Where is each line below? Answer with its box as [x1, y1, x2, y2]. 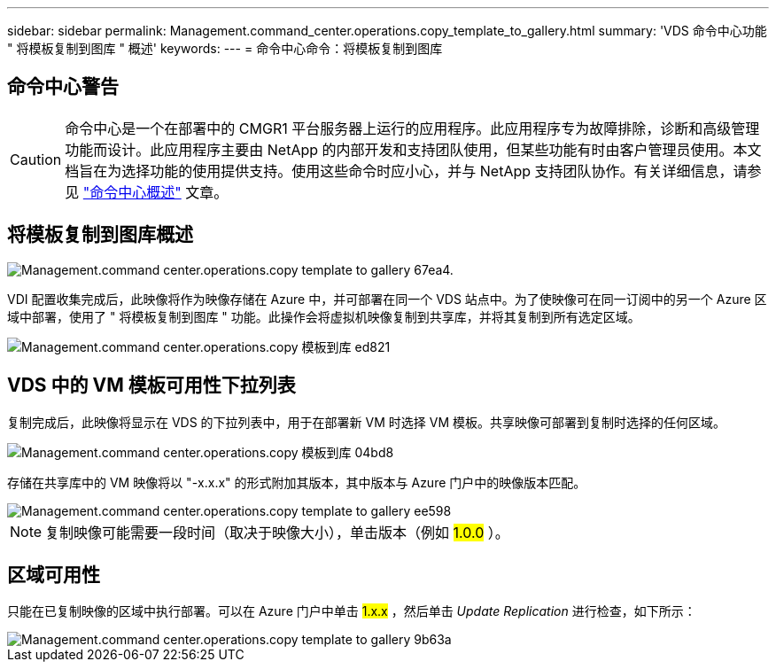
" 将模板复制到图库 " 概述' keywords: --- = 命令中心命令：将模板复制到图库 [7, 41, 443, 56]
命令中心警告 [7, 75, 119, 98]
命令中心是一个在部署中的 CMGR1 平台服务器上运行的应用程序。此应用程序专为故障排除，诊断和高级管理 [65, 119, 760, 137]
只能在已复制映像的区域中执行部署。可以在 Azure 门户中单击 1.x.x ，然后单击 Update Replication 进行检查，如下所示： [7, 603, 696, 619]
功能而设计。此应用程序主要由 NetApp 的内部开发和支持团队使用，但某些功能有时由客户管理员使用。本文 [65, 140, 762, 159]
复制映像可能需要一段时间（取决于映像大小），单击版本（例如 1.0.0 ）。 [45, 523, 509, 541]
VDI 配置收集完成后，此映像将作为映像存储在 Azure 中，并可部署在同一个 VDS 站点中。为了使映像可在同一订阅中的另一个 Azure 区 [7, 291, 767, 307]
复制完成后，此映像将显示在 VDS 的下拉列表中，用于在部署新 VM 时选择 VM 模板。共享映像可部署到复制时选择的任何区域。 [7, 414, 726, 430]
